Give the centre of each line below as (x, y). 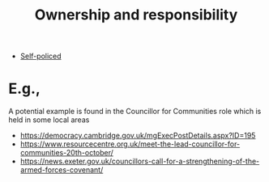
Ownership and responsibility (136, 15)
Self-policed (41, 56)
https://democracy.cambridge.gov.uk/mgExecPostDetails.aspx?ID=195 (138, 136)
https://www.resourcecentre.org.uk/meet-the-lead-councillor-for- (130, 144)
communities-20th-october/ (66, 153)
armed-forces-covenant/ (62, 170)
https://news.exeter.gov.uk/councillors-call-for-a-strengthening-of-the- (140, 161)
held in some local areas (49, 120)
